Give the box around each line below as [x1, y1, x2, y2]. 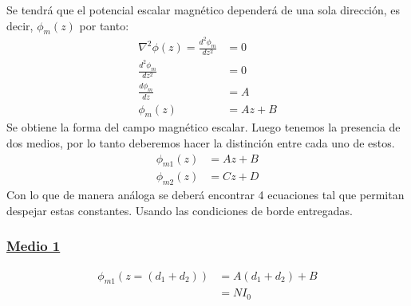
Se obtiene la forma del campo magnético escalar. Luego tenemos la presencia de [6, 119, 401, 135]
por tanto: [79, 17, 129, 33]
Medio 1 [6, 236, 61, 256]
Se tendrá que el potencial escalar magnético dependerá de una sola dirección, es [6, 2, 401, 18]
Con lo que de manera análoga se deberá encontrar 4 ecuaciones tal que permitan [6, 186, 405, 203]
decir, [6, 17, 34, 33]
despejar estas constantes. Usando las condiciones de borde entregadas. [6, 202, 353, 218]
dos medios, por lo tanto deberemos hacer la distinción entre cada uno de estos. [6, 134, 395, 151]
